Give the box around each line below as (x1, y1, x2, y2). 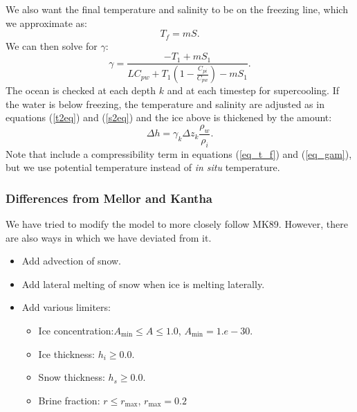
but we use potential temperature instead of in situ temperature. (6, 160, 280, 174)
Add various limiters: (21, 300, 111, 314)
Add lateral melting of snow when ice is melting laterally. (21, 276, 265, 291)
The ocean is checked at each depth (6, 83, 156, 98)
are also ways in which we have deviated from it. (6, 230, 212, 244)
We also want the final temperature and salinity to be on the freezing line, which (6, 2, 348, 16)
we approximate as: (6, 15, 87, 30)
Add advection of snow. (21, 253, 121, 268)
